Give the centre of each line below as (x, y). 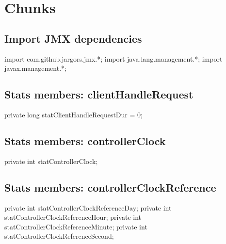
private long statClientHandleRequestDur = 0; (73, 114)
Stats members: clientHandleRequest (99, 94)
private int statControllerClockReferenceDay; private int (88, 207)
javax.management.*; (35, 68)
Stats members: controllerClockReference (110, 187)
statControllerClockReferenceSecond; (59, 236)
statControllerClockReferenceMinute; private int (76, 226)
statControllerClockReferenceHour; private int (73, 217)
